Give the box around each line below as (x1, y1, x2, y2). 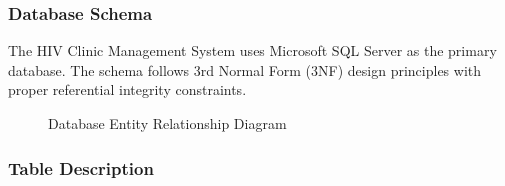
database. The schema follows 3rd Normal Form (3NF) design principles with (8, 59, 482, 80)
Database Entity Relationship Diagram (48, 113, 287, 133)
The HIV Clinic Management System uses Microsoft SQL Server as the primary (8, 40, 497, 61)
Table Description (8, 155, 154, 180)
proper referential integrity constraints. (8, 79, 247, 100)
